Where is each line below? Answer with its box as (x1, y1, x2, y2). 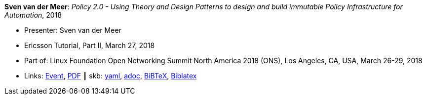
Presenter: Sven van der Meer (24, 26, 121, 34)
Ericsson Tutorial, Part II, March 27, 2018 (24, 41, 155, 49)
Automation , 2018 (4, 11, 62, 19)
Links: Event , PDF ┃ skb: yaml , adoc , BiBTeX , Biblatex (24, 72, 197, 80)
